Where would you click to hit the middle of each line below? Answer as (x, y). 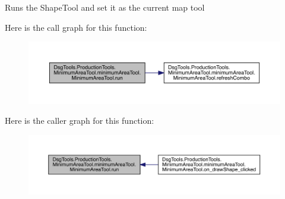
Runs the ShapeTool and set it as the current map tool (105, 7)
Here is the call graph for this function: (76, 27)
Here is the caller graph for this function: (80, 121)
